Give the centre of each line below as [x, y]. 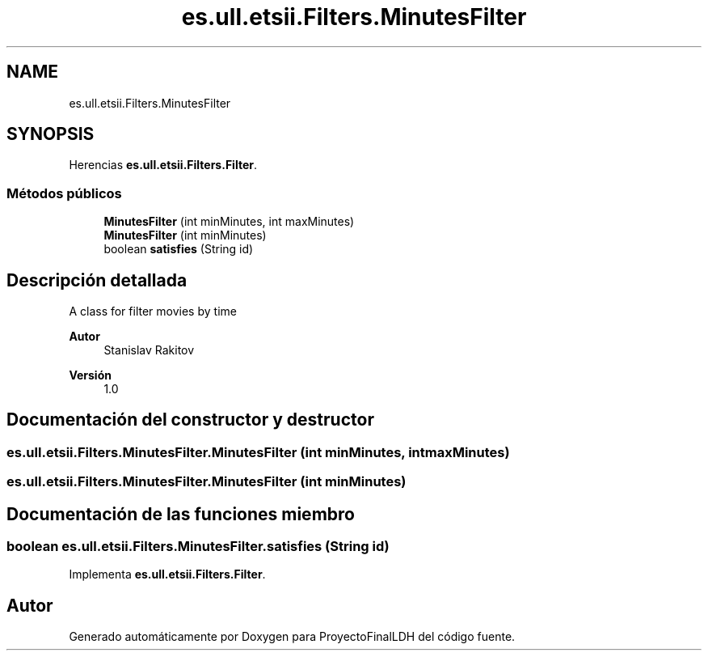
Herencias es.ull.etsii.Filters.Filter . [163, 165]
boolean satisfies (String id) [179, 249]
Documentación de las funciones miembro [181, 514]
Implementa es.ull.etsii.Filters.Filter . [167, 574]
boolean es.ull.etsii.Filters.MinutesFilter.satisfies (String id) [198, 547]
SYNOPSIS [51, 134]
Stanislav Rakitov [149, 350]
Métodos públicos [64, 193]
